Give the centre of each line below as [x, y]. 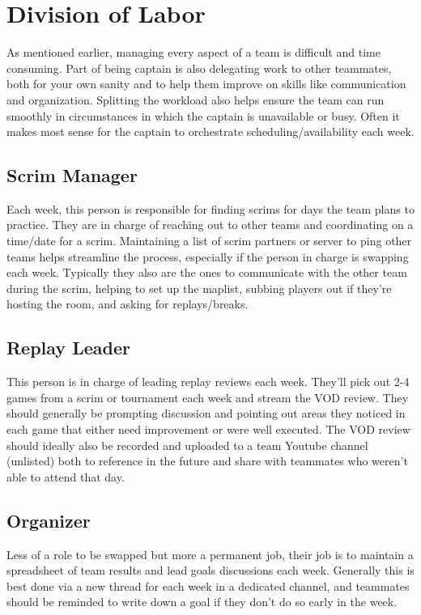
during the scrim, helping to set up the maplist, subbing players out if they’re [199, 288]
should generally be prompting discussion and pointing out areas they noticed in [206, 413]
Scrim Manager [72, 175]
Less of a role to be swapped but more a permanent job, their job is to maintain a [210, 554]
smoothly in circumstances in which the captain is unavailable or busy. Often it [203, 115]
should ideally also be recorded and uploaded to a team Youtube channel [187, 445]
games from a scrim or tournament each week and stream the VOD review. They [208, 397]
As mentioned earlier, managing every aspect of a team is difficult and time [193, 52]
